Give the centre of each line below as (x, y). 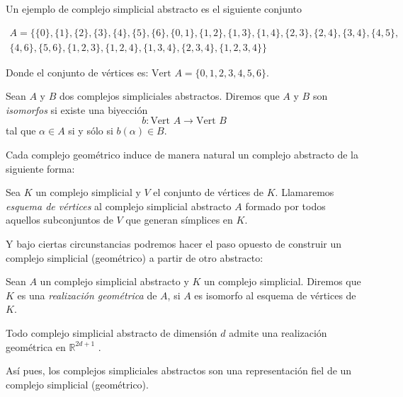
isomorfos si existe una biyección (77, 109)
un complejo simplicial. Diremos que (283, 281)
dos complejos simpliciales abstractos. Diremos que (169, 96)
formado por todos (285, 206)
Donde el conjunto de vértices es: (77, 72)
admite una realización (278, 332)
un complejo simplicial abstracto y (114, 281)
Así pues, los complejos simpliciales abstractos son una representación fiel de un (179, 370)
